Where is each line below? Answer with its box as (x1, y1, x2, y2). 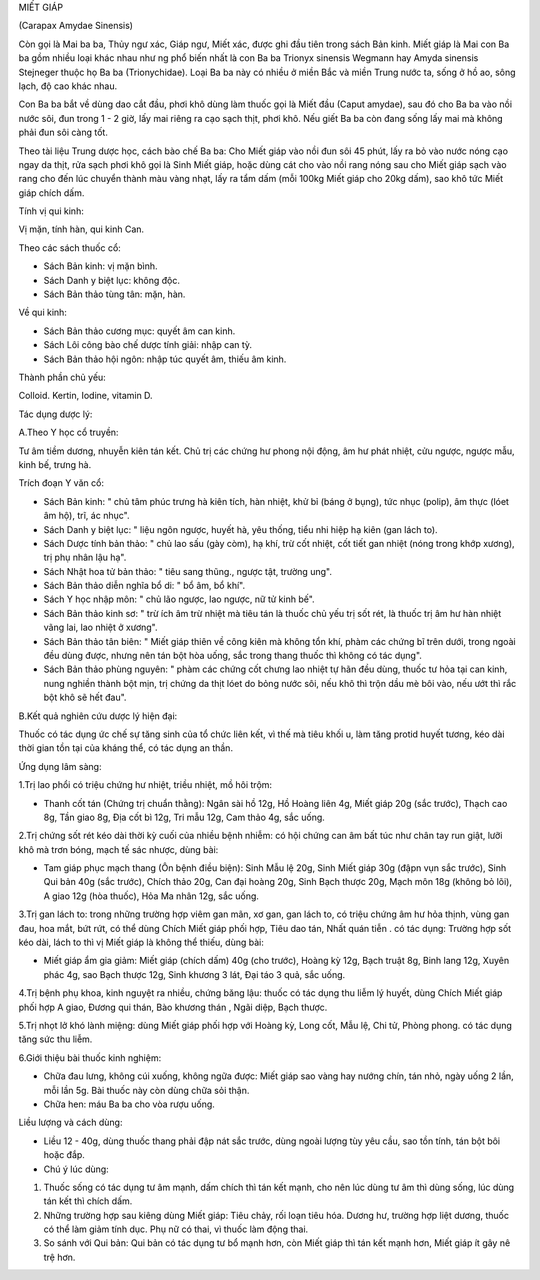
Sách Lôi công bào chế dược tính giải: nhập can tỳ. (43, 339, 253, 351)
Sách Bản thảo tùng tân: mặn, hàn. (43, 288, 186, 300)
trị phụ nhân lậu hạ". (43, 551, 127, 564)
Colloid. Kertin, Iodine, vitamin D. (18, 390, 154, 402)
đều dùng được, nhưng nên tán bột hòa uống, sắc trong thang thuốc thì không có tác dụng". (43, 650, 422, 662)
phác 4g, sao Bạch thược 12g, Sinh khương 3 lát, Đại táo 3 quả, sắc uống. (43, 968, 346, 980)
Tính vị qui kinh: (18, 205, 84, 217)
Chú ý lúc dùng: (43, 1163, 109, 1175)
